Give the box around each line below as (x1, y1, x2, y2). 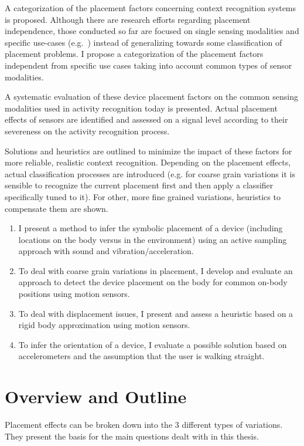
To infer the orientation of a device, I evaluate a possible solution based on (18, 338, 287, 350)
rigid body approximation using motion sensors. (18, 319, 190, 331)
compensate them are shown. (5, 202, 108, 214)
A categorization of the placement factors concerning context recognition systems (5, 2, 296, 13)
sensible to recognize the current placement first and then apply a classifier (5, 179, 274, 191)
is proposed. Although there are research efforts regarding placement (5, 13, 251, 25)
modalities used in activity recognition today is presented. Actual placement (5, 102, 278, 114)
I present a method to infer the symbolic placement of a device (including (18, 222, 283, 234)
